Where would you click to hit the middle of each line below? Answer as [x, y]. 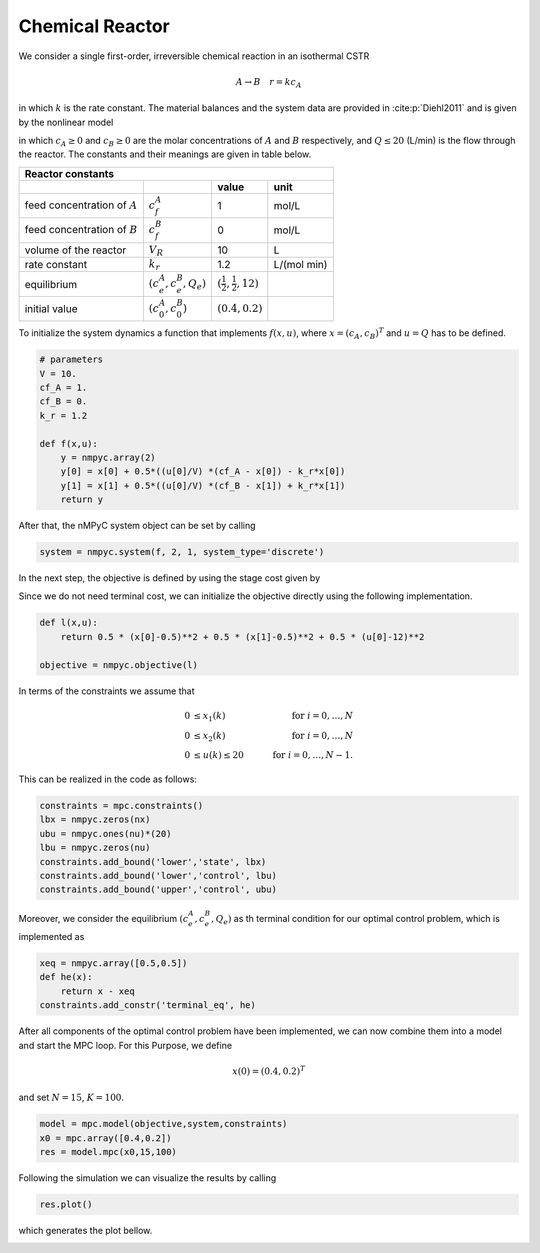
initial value [51, 309]
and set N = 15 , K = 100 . [71, 1097]
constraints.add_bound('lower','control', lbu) [158, 876]
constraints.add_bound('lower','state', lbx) [153, 861]
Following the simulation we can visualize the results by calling [147, 1177]
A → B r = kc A [268, 83]
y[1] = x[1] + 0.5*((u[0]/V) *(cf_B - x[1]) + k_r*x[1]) [203, 485]
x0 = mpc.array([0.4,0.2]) [105, 1138]
